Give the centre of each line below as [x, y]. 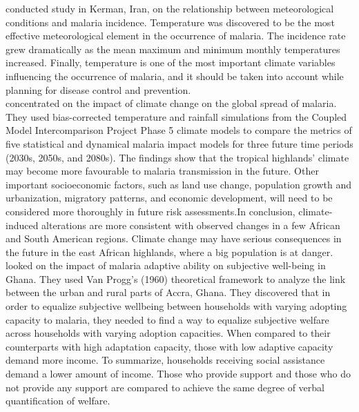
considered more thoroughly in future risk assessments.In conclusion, [151, 211]
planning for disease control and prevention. [98, 89]
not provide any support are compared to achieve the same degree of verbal [165, 387]
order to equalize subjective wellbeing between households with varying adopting [176, 306]
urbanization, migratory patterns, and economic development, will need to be [169, 198]
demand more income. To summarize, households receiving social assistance [165, 360]
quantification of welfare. [58, 401]
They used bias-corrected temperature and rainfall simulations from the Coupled [176, 116]
